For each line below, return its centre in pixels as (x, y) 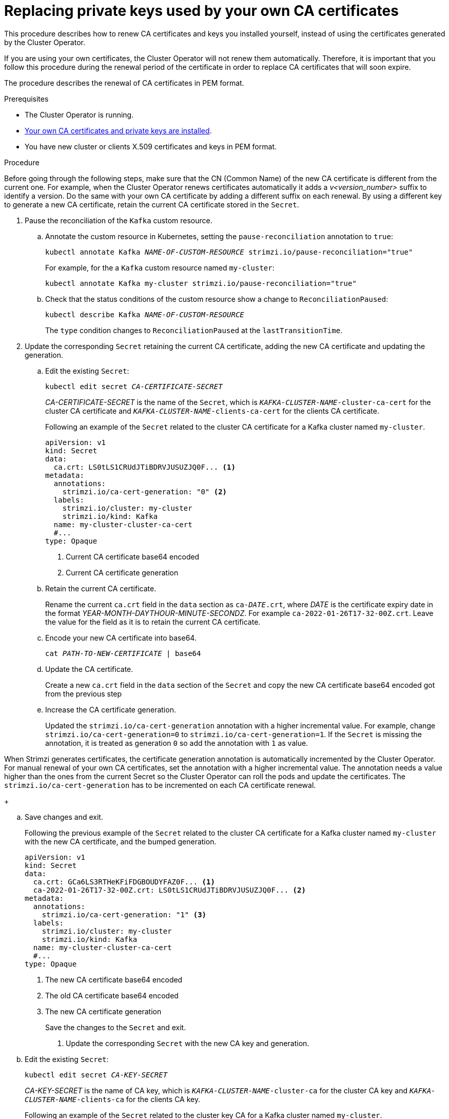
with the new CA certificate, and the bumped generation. (121, 841)
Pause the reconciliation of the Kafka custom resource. (119, 220)
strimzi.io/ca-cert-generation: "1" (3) (124, 914)
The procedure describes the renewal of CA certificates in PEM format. (124, 83)
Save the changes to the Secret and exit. (116, 1027)
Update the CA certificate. (89, 669)
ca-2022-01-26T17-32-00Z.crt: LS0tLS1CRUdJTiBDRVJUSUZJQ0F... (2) (169, 890)
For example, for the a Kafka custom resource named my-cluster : (160, 267)
